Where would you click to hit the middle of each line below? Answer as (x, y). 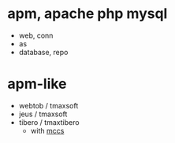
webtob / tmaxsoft (48, 105)
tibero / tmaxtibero (49, 122)
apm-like (37, 84)
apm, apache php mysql (87, 14)
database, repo (43, 52)
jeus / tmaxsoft (43, 114)
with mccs (47, 130)
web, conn (36, 35)
